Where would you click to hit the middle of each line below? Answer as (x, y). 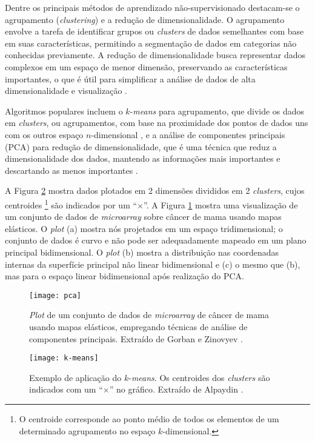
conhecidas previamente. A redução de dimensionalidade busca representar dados (155, 55)
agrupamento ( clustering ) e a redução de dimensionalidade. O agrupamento (145, 19)
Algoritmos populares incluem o (64, 111)
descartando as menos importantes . (71, 170)
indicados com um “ (66, 389)
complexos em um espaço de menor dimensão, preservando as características (146, 66)
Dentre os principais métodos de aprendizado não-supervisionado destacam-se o (152, 7)
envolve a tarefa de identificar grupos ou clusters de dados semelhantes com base (154, 31)
